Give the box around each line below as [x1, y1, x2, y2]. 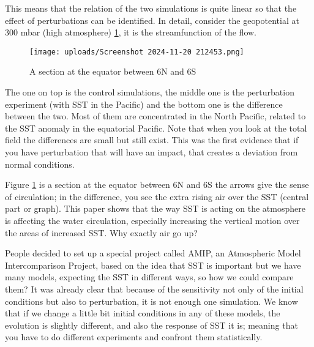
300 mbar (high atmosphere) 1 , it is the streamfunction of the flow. [5, 26, 257, 39]
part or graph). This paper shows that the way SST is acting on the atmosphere [5, 202, 305, 215]
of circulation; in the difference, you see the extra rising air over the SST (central [5, 190, 309, 203]
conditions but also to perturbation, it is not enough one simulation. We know [5, 294, 298, 307]
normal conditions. [5, 157, 75, 170]
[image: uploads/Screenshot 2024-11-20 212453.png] [29, 47, 244, 56]
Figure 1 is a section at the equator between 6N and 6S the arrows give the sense [5, 178, 309, 191]
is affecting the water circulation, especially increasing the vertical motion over [5, 214, 300, 226]
